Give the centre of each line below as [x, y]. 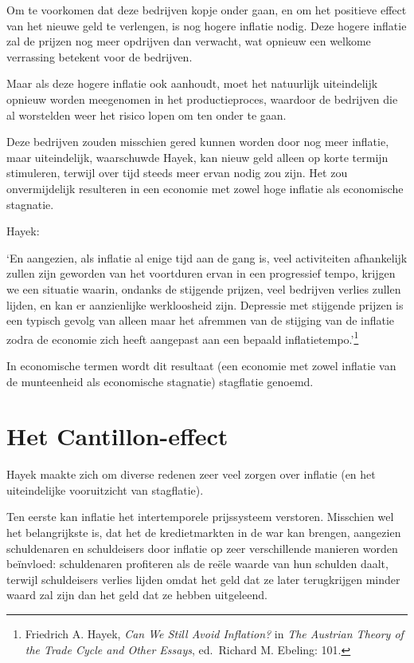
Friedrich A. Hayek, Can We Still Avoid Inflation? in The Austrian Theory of [214, 633]
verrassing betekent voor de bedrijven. [100, 56]
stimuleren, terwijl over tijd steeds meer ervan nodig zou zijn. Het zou [177, 173]
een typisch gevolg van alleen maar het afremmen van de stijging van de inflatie [201, 320]
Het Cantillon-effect [117, 436]
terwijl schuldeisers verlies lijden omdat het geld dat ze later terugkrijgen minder [203, 579]
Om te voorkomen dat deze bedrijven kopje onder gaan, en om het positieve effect [207, 10]
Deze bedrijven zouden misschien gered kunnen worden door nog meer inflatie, [198, 142]
